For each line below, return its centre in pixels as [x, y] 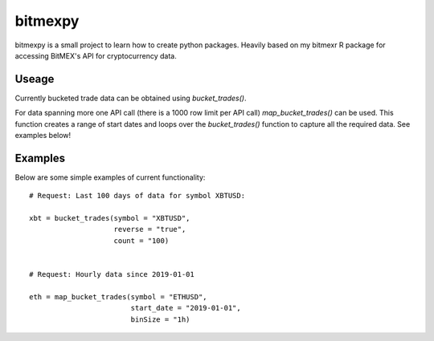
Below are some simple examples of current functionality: [110, 177]
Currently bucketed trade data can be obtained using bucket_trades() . [131, 98]
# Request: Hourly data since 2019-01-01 [112, 274]
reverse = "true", [150, 229]
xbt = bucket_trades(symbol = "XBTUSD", [110, 218]
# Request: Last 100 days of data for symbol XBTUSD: [137, 196]
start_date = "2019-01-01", [186, 308]
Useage [35, 79]
